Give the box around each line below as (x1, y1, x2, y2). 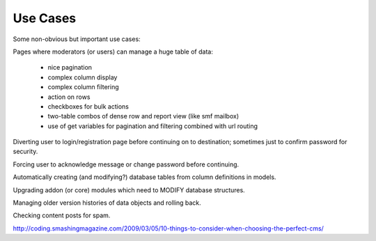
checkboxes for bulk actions (47, 102, 129, 111)
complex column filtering (47, 83, 120, 91)
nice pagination (47, 63, 93, 72)
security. (13, 147, 38, 156)
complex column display (47, 73, 118, 81)
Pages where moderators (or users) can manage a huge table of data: (13, 47, 214, 56)
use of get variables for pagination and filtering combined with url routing (47, 122, 258, 130)
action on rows (47, 93, 91, 101)
